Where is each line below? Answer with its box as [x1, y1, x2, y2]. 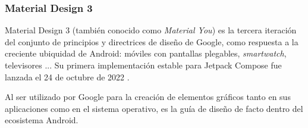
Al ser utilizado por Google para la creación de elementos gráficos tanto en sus [5, 90, 291, 103]
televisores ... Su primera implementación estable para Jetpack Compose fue [5, 59, 282, 71]
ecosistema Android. [5, 114, 78, 126]
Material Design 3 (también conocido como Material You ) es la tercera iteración [5, 24, 297, 36]
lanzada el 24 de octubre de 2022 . [5, 70, 130, 83]
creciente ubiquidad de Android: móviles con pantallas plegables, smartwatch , [5, 47, 287, 60]
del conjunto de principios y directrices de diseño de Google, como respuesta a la [5, 35, 298, 48]
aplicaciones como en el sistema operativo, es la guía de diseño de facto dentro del [5, 102, 303, 114]
